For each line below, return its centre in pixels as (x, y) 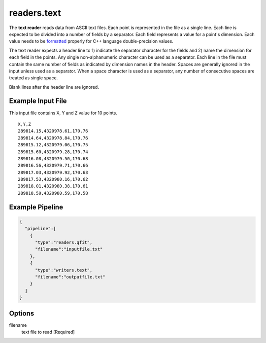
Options (22, 313)
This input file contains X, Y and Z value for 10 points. (63, 113)
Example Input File (38, 101)
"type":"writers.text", (64, 270)
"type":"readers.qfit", (64, 242)
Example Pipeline (36, 207)
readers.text (35, 13)
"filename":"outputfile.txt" (70, 277)
